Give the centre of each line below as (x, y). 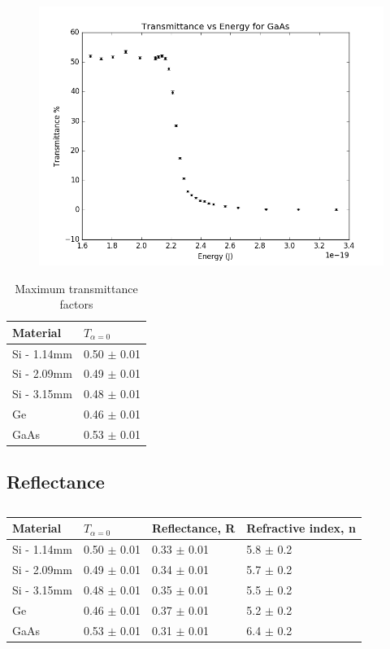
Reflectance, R (193, 528)
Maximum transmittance (76, 288)
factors (76, 304)
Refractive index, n (301, 528)
